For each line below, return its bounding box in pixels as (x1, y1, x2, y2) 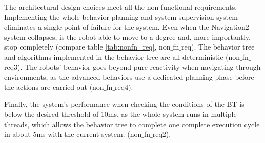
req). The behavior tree (181, 41, 255, 52)
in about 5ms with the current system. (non (4, 129, 142, 139)
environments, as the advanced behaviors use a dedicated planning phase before (4, 71, 254, 82)
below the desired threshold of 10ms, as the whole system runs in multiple (4, 108, 237, 119)
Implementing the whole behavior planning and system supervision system (4, 11, 238, 22)
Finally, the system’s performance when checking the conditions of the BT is (4, 99, 244, 109)
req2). (152, 129, 171, 139)
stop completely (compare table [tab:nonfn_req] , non (4, 41, 171, 52)
